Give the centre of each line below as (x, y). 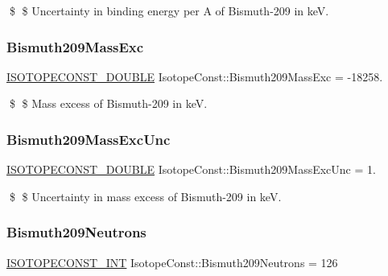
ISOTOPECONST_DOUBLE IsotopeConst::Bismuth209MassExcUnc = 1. (191, 169)
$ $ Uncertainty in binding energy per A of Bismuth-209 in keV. (169, 10)
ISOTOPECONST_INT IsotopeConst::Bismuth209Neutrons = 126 (172, 262)
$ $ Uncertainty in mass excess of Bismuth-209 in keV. (145, 196)
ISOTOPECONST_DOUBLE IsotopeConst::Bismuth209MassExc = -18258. (195, 76)
